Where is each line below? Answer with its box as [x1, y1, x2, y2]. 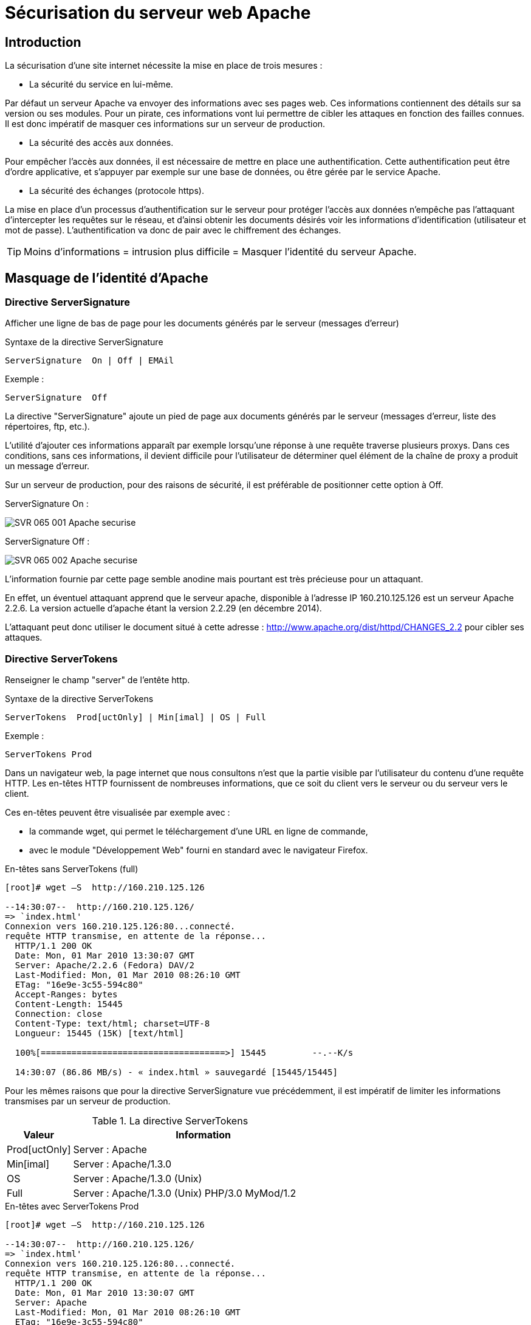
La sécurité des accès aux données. [29, 137, 174, 148]
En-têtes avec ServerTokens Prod [5, 1201, 139, 1212]
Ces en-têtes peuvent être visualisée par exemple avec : [5, 807, 230, 818]
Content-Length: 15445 [15, 999, 123, 1010]
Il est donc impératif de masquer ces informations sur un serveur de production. [5, 119, 326, 129]
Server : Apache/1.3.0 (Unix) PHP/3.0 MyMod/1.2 [73, 1187, 296, 1200]
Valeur [23, 1129, 55, 1141]
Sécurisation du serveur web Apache [5, 2, 311, 23]
